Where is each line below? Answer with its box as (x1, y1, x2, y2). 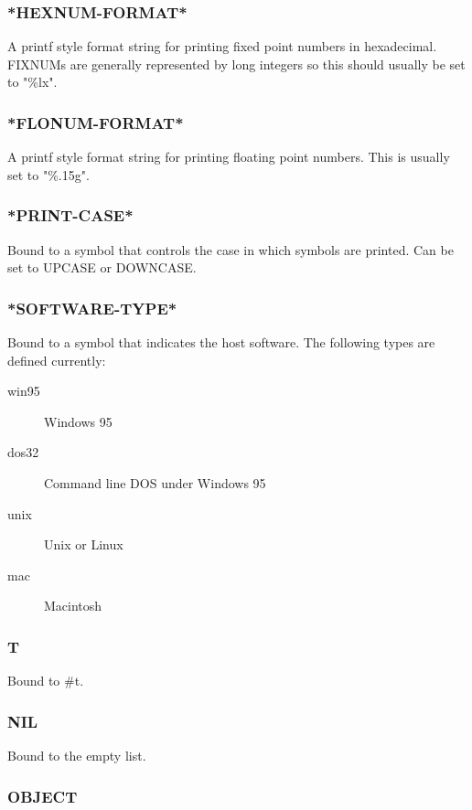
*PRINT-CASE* (7, 204, 134, 227)
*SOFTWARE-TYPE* (7, 296, 177, 319)
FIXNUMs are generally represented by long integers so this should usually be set (7, 54, 466, 73)
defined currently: (7, 350, 106, 369)
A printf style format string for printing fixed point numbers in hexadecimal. (7, 37, 437, 56)
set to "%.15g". (7, 165, 90, 184)
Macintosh (44, 596, 102, 615)
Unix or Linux (44, 535, 123, 554)
